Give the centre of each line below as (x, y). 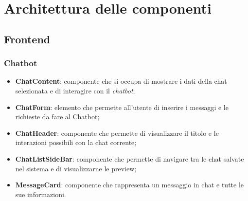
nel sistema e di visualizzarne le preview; (76, 168)
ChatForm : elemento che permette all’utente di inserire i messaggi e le (122, 107)
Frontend (27, 39)
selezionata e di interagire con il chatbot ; (75, 90)
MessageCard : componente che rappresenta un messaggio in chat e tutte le (130, 185)
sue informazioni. (41, 194)
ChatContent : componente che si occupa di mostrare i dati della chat (121, 81)
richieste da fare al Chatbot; (57, 117)
